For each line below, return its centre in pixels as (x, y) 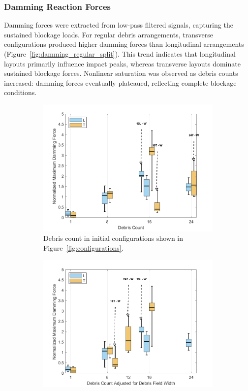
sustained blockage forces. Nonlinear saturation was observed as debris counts (121, 73)
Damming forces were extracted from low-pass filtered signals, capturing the (119, 25)
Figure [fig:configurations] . (83, 248)
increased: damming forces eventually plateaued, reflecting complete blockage (120, 82)
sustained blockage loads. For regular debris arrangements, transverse (108, 34)
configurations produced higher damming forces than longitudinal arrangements (124, 44)
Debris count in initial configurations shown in (113, 238)
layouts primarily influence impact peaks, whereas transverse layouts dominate (122, 63)
